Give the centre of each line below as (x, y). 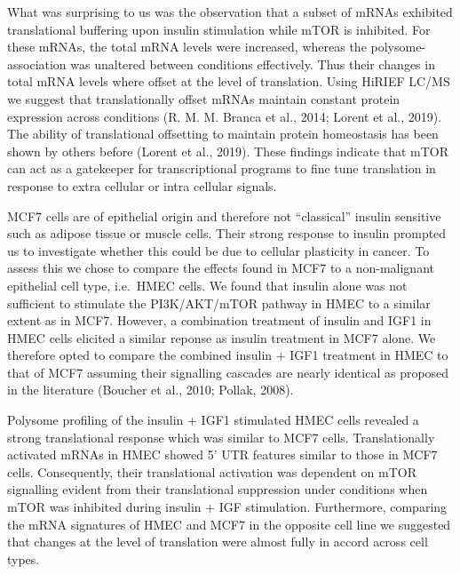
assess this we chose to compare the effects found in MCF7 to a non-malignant (221, 268)
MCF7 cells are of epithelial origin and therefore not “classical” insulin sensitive (224, 215)
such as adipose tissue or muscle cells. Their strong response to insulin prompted (227, 233)
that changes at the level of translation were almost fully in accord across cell (218, 542)
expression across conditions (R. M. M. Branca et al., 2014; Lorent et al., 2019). (225, 116)
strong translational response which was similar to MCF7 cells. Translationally (221, 437)
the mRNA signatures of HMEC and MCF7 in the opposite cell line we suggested (229, 524)
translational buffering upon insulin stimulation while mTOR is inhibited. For (219, 29)
